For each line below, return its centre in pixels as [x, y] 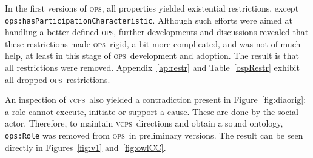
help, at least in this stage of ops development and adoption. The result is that [152, 55]
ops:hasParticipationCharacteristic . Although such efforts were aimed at [149, 20]
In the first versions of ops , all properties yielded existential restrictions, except [152, 8]
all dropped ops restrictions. [58, 79]
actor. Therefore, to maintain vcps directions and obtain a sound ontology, [144, 123]
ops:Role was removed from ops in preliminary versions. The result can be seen [154, 135]
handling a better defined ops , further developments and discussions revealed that [157, 32]
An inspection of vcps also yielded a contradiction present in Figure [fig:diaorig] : [156, 100]
